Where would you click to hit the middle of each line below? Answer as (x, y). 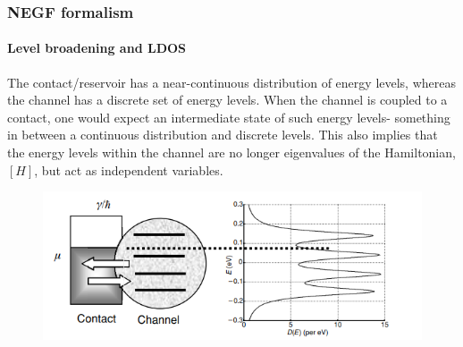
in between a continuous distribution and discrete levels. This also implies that (223, 135)
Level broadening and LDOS (97, 48)
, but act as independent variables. (129, 169)
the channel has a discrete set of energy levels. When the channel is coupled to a (227, 100)
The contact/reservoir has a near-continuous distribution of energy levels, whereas (231, 82)
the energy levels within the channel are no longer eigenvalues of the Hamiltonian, (231, 152)
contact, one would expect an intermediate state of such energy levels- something (229, 117)
